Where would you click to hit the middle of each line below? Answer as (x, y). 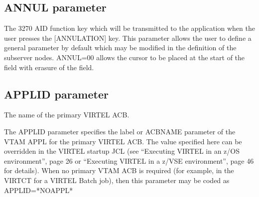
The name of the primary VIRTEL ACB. (67, 115)
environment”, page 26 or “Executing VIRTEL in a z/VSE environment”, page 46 (129, 160)
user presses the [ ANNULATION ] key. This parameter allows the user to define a (128, 38)
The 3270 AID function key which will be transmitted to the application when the (129, 28)
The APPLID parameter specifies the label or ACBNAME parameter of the (120, 131)
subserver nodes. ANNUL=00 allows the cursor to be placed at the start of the (125, 57)
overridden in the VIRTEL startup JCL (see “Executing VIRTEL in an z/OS (122, 151)
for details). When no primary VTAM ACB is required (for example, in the (119, 170)
